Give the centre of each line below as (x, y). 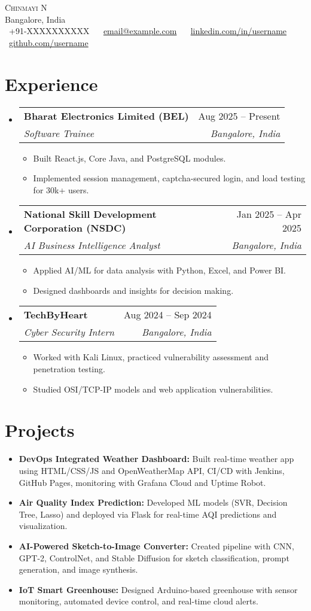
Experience (51, 83)
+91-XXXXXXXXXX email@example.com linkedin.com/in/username (148, 31)
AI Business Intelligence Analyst (92, 245)
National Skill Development (90, 214)
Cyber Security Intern (69, 332)
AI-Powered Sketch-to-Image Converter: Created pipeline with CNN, (156, 545)
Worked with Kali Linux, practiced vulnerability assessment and (151, 357)
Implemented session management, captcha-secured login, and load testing (169, 178)
